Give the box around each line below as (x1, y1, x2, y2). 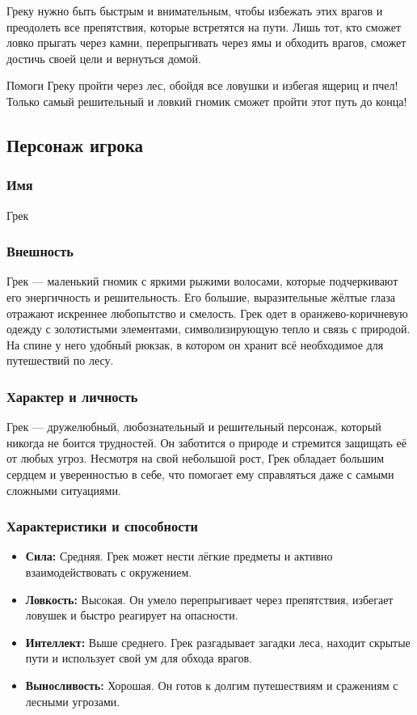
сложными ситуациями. (6, 481, 121, 498)
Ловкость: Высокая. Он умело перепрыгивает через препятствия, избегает (25, 590, 394, 607)
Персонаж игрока (6, 132, 144, 157)
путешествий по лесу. (6, 352, 114, 369)
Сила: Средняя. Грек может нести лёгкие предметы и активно (25, 548, 333, 565)
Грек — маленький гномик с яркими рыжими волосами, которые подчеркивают (6, 273, 398, 290)
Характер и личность (6, 386, 138, 406)
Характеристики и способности (6, 516, 198, 536)
